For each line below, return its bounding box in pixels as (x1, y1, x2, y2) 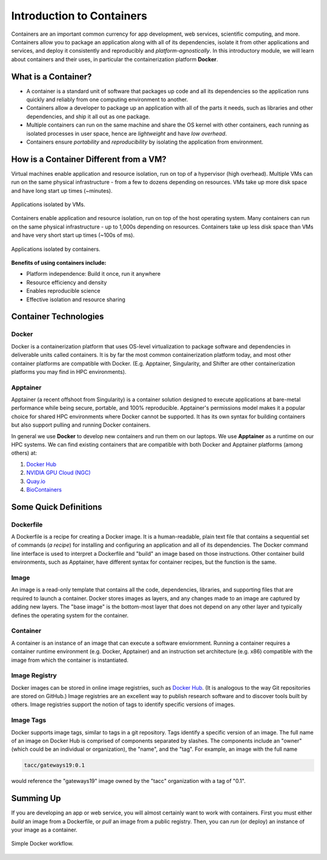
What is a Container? (11, 72, 92, 82)
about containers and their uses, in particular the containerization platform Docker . (11, 55, 218, 63)
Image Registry (11, 672, 57, 680)
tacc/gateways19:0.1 (24, 762, 85, 769)
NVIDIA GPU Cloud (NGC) (26, 469, 91, 476)
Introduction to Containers (11, 9, 148, 22)
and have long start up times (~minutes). (11, 187, 113, 194)
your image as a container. (11, 826, 78, 833)
